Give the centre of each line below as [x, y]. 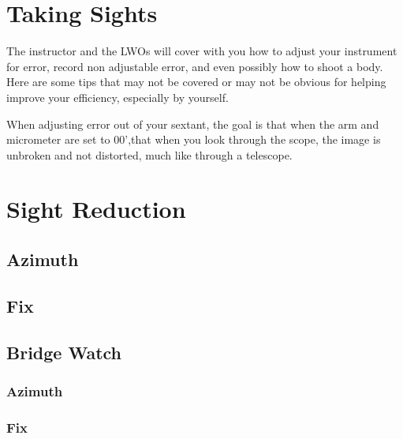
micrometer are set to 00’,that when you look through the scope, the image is [194, 139]
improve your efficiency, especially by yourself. [118, 97]
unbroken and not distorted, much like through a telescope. [149, 154]
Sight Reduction [96, 209]
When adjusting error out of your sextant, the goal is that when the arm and [193, 124]
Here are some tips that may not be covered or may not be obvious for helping [196, 82]
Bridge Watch [64, 352]
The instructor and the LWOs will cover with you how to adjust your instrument [202, 51]
